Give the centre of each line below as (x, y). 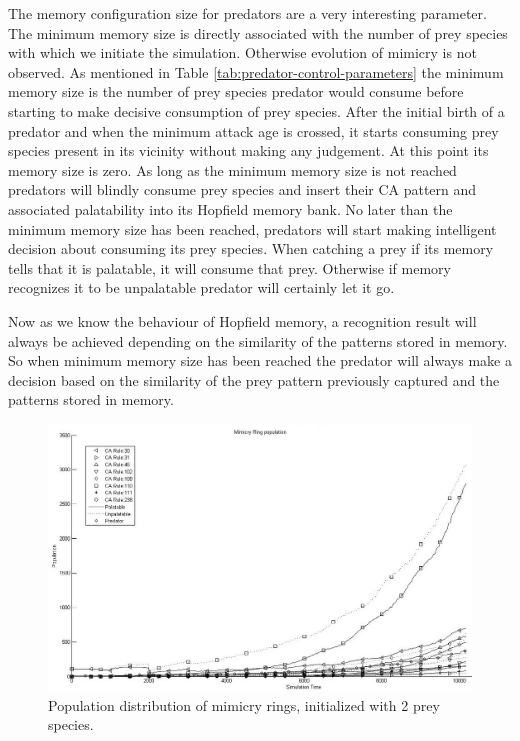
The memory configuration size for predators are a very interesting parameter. (247, 13)
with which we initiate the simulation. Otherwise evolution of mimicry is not (242, 52)
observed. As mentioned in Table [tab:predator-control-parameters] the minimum (256, 71)
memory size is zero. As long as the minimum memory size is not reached (232, 169)
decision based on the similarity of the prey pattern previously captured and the (254, 379)
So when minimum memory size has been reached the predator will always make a (260, 360)
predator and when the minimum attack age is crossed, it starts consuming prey (253, 130)
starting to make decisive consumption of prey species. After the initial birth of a (256, 110)
